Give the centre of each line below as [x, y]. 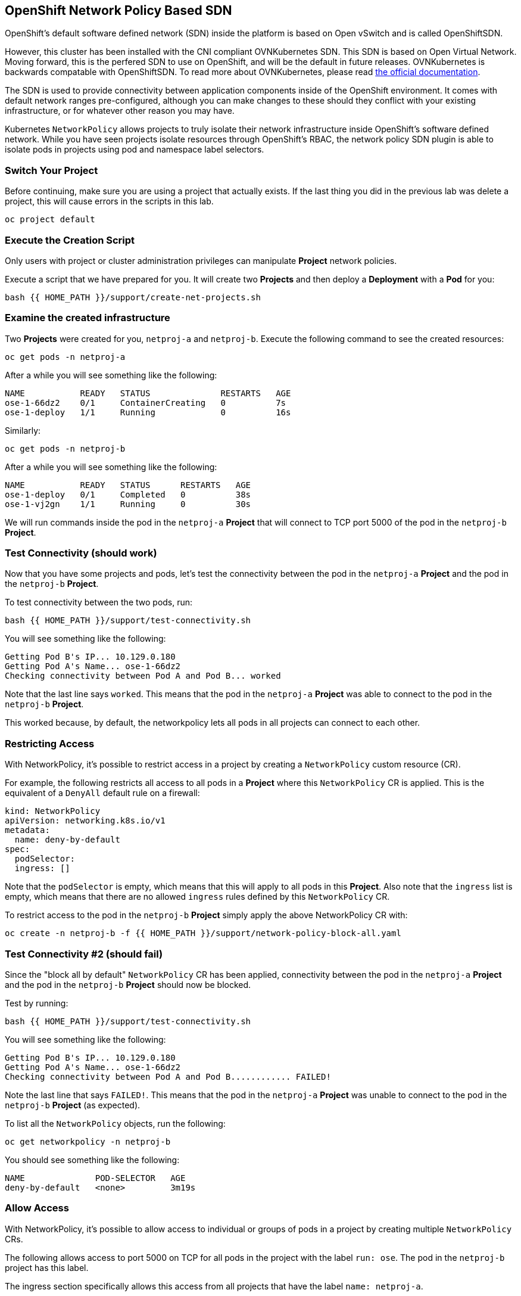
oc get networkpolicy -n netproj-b [88, 1141]
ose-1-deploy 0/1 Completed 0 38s [128, 494]
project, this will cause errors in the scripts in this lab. [109, 201]
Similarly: [23, 430]
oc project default [50, 220]
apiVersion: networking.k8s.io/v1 [85, 821]
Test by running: [37, 1003]
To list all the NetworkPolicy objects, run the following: [115, 1123]
